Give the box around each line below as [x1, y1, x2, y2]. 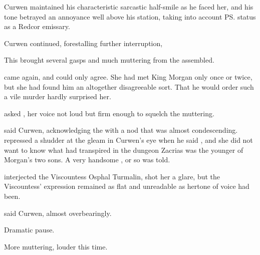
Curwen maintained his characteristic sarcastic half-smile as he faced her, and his [4, 2, 253, 12]
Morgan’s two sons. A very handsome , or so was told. [4, 154, 170, 165]
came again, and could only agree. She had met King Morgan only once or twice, [4, 71, 252, 82]
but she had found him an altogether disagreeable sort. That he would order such [4, 81, 254, 92]
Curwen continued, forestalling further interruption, [4, 38, 163, 48]
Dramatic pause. [4, 224, 55, 235]
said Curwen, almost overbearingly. [4, 207, 112, 218]
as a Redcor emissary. [4, 21, 70, 32]
